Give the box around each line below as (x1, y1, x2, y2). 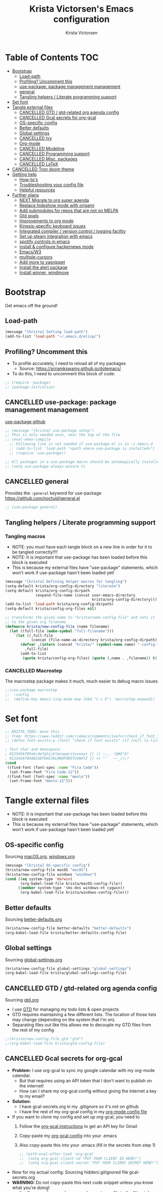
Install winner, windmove (19, 269, 69, 275)
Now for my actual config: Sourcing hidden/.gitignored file (12, 1169, 129, 1175)
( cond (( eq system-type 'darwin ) (5, 876, 73, 881)
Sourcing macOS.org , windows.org (5, 854, 75, 859)
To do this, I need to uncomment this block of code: (12, 371, 115, 376)
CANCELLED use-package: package (5, 398, 117, 406)
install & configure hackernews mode (19, 244, 94, 249)
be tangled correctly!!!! (12, 549, 58, 555)
